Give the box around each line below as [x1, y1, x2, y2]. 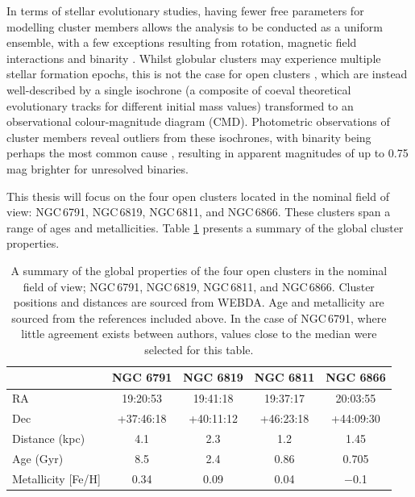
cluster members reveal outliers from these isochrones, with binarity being [6, 128, 371, 145]
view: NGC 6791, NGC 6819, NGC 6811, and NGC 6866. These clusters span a [6, 203, 391, 220]
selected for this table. [144, 340, 254, 357]
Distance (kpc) [12, 430, 85, 446]
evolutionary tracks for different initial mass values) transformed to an [6, 97, 354, 114]
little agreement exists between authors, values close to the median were [21, 325, 377, 342]
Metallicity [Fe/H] [12, 470, 101, 487]
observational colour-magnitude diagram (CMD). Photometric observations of [6, 113, 390, 130]
